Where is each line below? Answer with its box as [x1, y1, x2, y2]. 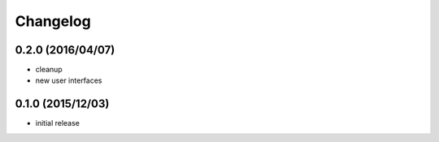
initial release [35, 118, 80, 128]
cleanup [35, 65, 63, 75]
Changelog [15, 12, 91, 30]
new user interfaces [35, 75, 102, 85]
